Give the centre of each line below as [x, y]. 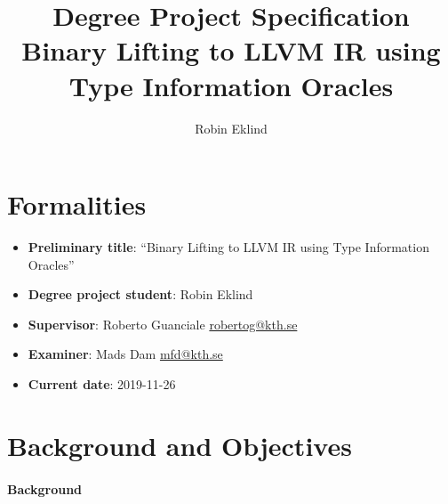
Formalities [77, 204]
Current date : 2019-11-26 [102, 384]
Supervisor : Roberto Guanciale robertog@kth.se [163, 324]
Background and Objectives [180, 445]
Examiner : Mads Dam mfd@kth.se [125, 354]
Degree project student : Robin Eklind [140, 294]
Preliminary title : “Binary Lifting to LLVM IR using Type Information [228, 247]
